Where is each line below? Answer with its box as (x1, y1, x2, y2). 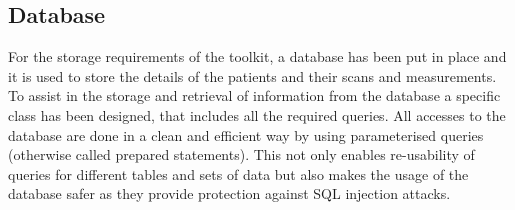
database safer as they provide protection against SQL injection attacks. (8, 183, 451, 204)
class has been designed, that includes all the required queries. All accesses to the (8, 104, 506, 125)
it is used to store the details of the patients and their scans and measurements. (8, 65, 497, 86)
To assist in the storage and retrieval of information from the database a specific (8, 85, 501, 106)
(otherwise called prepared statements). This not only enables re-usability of (8, 144, 475, 165)
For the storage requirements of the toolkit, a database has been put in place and (8, 46, 507, 67)
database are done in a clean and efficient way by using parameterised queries (8, 124, 484, 145)
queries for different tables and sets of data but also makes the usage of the (8, 163, 469, 184)
